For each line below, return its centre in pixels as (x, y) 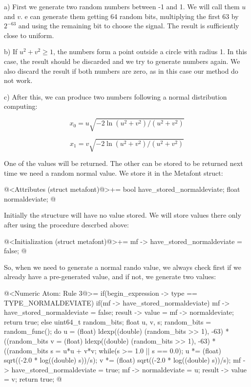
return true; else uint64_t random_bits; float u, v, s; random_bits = (108, 321)
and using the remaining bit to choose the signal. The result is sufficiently (129, 26)
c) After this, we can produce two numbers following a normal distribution (115, 96)
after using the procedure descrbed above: (66, 224)
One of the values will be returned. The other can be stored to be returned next (124, 163)
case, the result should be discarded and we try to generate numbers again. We (122, 61)
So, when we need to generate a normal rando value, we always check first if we (123, 267)
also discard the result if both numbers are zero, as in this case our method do (121, 71)
